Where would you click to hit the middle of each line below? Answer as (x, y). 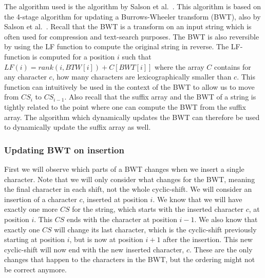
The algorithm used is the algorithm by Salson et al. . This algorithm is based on (132, 6)
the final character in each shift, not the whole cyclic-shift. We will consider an (128, 189)
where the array (179, 66)
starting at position (35, 239)
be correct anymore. (35, 269)
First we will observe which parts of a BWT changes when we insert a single (124, 168)
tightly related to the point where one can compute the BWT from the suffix (125, 106)
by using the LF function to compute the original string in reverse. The (117, 46)
